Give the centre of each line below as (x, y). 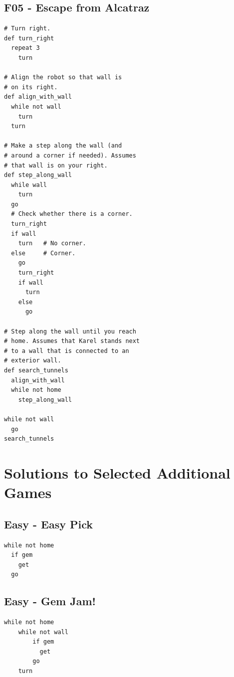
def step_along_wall (38, 175)
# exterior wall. (33, 361)
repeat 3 (25, 48)
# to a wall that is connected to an (67, 351)
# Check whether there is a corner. (72, 214)
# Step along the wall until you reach (70, 331)
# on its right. (31, 87)
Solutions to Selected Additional (117, 472)
